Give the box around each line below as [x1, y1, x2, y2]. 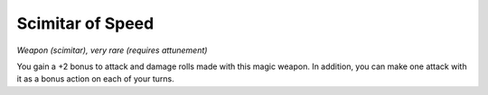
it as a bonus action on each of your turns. [16, 73, 175, 84]
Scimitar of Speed [16, 13, 155, 33]
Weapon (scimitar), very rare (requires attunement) [16, 45, 208, 56]
